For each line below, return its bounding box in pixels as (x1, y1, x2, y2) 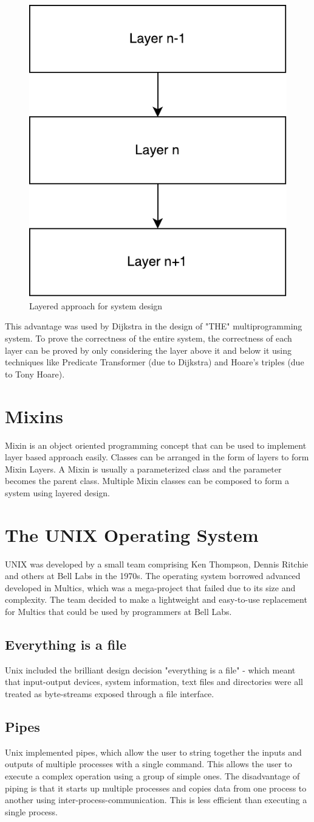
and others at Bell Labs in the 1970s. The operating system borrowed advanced (5, 569, 301, 582)
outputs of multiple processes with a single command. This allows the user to (5, 757, 292, 770)
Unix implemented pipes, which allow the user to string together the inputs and (5, 745, 302, 758)
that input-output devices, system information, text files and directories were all (5, 675, 303, 688)
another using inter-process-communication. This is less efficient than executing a (5, 793, 307, 806)
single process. (5, 805, 58, 818)
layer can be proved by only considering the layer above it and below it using (5, 343, 292, 356)
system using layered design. (5, 486, 110, 499)
